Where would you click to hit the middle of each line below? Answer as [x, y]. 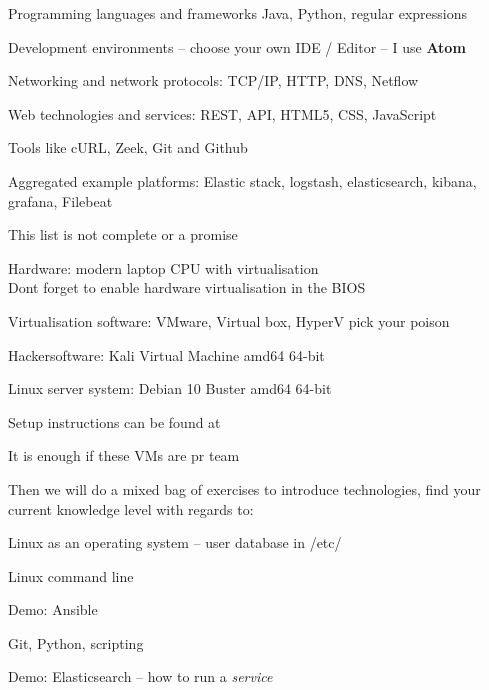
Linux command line [71, 575]
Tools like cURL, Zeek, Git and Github [128, 147]
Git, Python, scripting [76, 642]
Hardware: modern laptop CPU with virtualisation [163, 267]
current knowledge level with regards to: [131, 508]
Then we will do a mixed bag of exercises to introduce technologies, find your [244, 488]
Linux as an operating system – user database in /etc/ [175, 542]
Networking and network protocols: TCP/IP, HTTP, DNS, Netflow [213, 80]
